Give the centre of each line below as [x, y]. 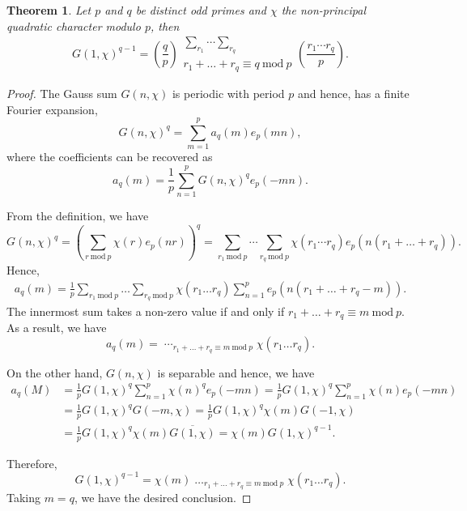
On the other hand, [55, 372]
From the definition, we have [78, 215]
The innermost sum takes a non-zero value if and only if [146, 311]
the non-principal [323, 10]
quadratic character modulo [74, 26]
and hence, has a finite [353, 93]
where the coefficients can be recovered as [110, 157]
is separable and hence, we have [236, 372]
